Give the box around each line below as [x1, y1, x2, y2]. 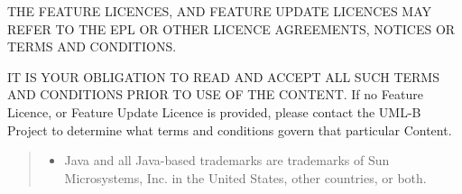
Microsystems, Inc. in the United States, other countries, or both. [64, 168, 427, 187]
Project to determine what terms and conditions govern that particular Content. [7, 120, 452, 139]
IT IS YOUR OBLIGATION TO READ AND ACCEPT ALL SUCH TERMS [7, 67, 439, 86]
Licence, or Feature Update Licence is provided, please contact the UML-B [7, 102, 421, 121]
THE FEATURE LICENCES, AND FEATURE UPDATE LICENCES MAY [7, 2, 432, 20]
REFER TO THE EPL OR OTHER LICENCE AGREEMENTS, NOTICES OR [7, 19, 456, 38]
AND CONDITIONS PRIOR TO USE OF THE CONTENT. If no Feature [7, 85, 423, 104]
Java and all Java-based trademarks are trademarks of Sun [64, 151, 390, 170]
